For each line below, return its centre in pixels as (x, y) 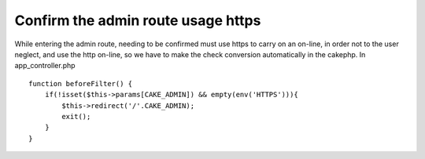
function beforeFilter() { (81, 83)
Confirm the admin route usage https (138, 20)
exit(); (76, 116)
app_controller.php (45, 66)
